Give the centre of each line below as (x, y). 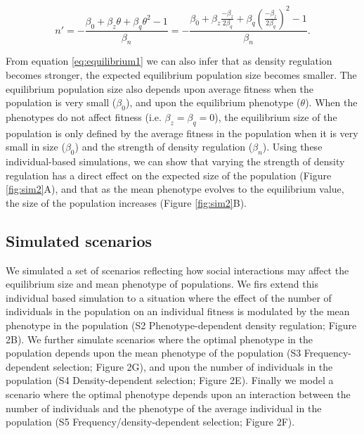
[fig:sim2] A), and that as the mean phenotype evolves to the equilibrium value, (175, 189)
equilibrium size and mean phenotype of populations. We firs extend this (162, 284)
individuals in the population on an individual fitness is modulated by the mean (178, 311)
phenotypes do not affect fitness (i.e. (84, 116)
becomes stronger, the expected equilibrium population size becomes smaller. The (181, 74)
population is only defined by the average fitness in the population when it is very (182, 133)
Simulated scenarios (79, 240)
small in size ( (35, 147)
